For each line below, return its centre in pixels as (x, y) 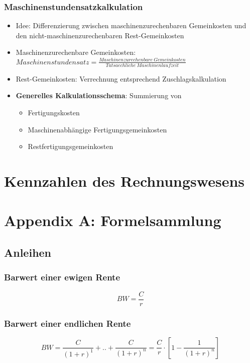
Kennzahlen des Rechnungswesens (124, 180)
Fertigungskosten (54, 113)
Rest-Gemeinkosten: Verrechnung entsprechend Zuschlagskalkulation (121, 78)
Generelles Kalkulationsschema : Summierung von (99, 95)
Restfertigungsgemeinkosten (71, 146)
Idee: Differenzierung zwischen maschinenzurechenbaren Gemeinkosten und (131, 25)
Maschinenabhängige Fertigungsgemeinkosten (97, 129)
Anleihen (28, 252)
